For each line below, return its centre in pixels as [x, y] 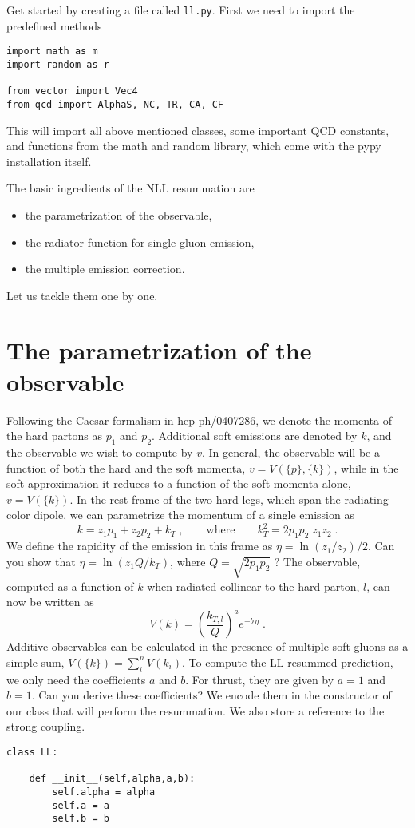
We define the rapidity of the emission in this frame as [140, 546]
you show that [41, 561]
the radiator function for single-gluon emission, [140, 242]
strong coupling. [46, 726]
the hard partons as [55, 436]
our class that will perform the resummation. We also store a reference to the [196, 710]
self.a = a [81, 805]
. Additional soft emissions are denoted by [255, 436]
